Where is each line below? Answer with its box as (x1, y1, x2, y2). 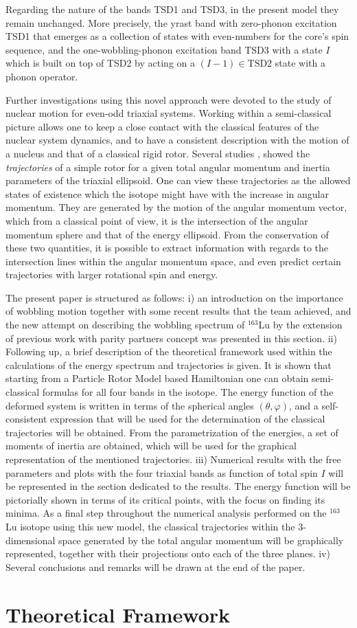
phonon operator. (5, 69, 78, 83)
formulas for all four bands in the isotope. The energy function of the (42, 385, 334, 399)
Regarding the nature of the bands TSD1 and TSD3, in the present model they (5, 2, 339, 16)
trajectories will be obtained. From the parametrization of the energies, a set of (5, 425, 338, 439)
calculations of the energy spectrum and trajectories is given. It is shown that (5, 357, 332, 372)
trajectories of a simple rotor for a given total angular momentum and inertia (5, 159, 330, 174)
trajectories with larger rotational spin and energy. (5, 267, 218, 282)
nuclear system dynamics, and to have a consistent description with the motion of (5, 133, 349, 147)
